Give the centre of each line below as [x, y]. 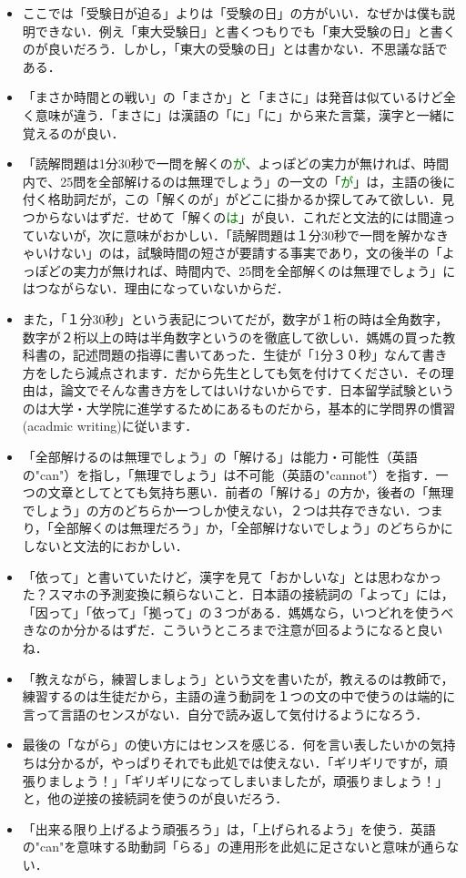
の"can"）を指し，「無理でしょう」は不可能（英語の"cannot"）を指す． [229, 474]
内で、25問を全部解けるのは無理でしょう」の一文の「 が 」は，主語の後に [239, 181]
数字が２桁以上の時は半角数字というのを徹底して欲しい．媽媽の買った [233, 337]
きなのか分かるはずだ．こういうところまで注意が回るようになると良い [233, 630]
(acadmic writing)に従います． [110, 426]
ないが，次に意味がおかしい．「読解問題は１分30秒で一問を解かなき [248, 235]
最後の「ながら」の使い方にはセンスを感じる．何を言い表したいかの [226, 745]
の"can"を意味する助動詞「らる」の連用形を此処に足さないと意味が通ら [234, 847]
